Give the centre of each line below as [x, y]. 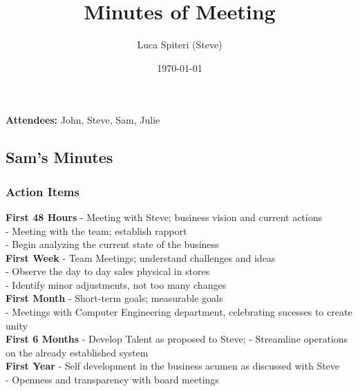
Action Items [43, 191]
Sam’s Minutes [59, 157]
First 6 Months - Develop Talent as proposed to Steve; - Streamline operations [177, 339]
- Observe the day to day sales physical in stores [108, 271]
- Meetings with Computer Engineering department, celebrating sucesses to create [179, 312]
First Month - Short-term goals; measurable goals [114, 298]
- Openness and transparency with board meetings [112, 380]
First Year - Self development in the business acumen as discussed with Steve [173, 366]
